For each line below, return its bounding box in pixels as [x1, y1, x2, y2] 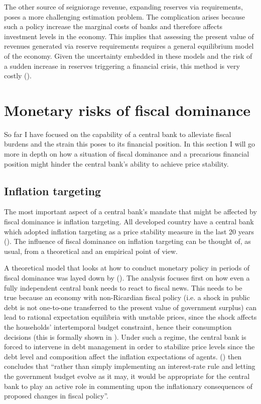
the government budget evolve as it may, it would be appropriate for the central [4, 370, 250, 381]
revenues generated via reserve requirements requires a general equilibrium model [4, 41, 254, 51]
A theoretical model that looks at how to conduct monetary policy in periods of [4, 262, 250, 273]
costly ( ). [4, 70, 32, 81]
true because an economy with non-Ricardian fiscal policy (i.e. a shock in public [4, 292, 250, 303]
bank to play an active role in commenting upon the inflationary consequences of [4, 380, 252, 391]
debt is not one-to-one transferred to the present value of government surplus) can [4, 302, 257, 312]
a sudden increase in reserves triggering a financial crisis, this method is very [4, 60, 240, 71]
